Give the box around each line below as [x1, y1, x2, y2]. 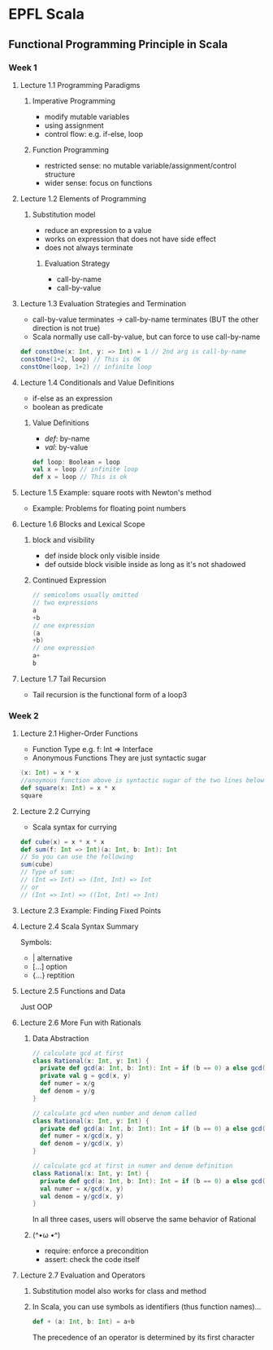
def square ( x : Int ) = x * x [19, 784, 116, 792]
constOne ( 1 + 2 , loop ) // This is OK [19, 355, 141, 363]
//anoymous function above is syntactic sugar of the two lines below [19, 776, 265, 785]
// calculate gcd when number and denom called [32, 1109, 197, 1117]
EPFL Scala [8, 5, 85, 24]
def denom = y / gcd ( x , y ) [39, 1140, 124, 1148]
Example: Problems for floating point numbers [32, 504, 187, 513]
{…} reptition [32, 970, 75, 980]
